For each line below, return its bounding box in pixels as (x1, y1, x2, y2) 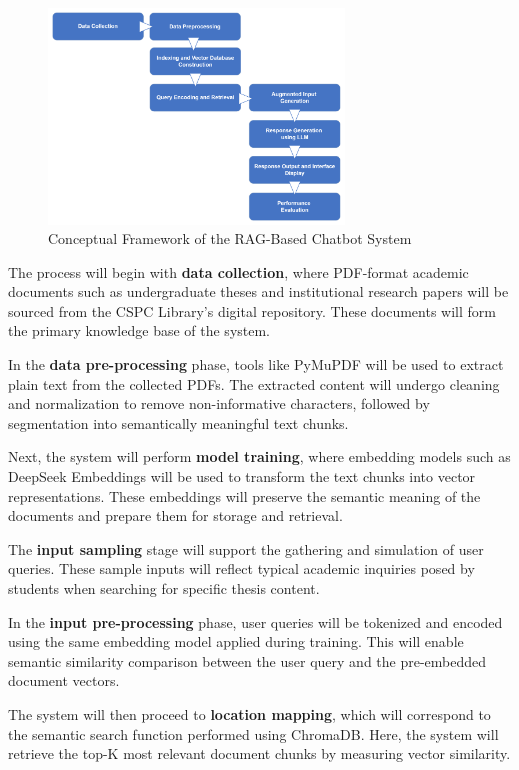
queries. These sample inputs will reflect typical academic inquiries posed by (8, 558, 475, 579)
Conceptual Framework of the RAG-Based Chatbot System (48, 228, 412, 249)
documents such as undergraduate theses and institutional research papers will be (8, 281, 509, 302)
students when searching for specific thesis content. (8, 578, 320, 598)
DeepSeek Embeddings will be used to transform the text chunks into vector (8, 466, 476, 487)
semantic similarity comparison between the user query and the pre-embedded (8, 650, 487, 671)
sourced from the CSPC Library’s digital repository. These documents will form (8, 300, 496, 321)
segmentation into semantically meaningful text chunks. (8, 412, 349, 433)
